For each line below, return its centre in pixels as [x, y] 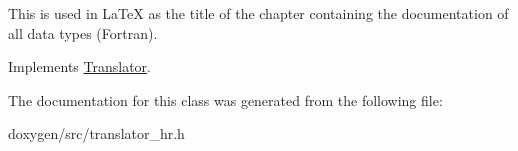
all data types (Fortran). [83, 32]
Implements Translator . [79, 66]
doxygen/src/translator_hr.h [96, 133]
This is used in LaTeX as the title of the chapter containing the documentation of [258, 13]
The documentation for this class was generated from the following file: [225, 99]
